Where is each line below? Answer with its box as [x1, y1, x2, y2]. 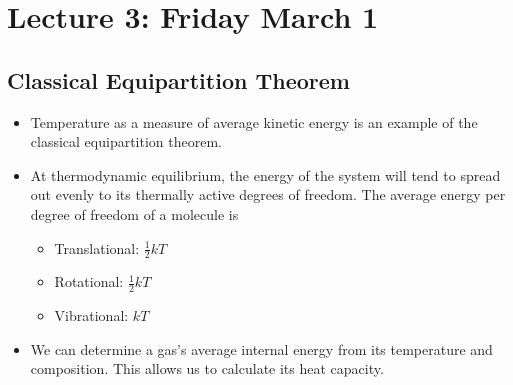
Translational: [54, 237, 140, 258]
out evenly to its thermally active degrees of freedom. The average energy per [30, 184, 506, 205]
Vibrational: [54, 305, 129, 326]
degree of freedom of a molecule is [30, 203, 239, 224]
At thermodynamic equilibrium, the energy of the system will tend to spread [30, 164, 501, 185]
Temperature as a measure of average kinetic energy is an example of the [30, 111, 478, 132]
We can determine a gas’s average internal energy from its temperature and [30, 338, 493, 359]
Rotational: [54, 271, 124, 292]
